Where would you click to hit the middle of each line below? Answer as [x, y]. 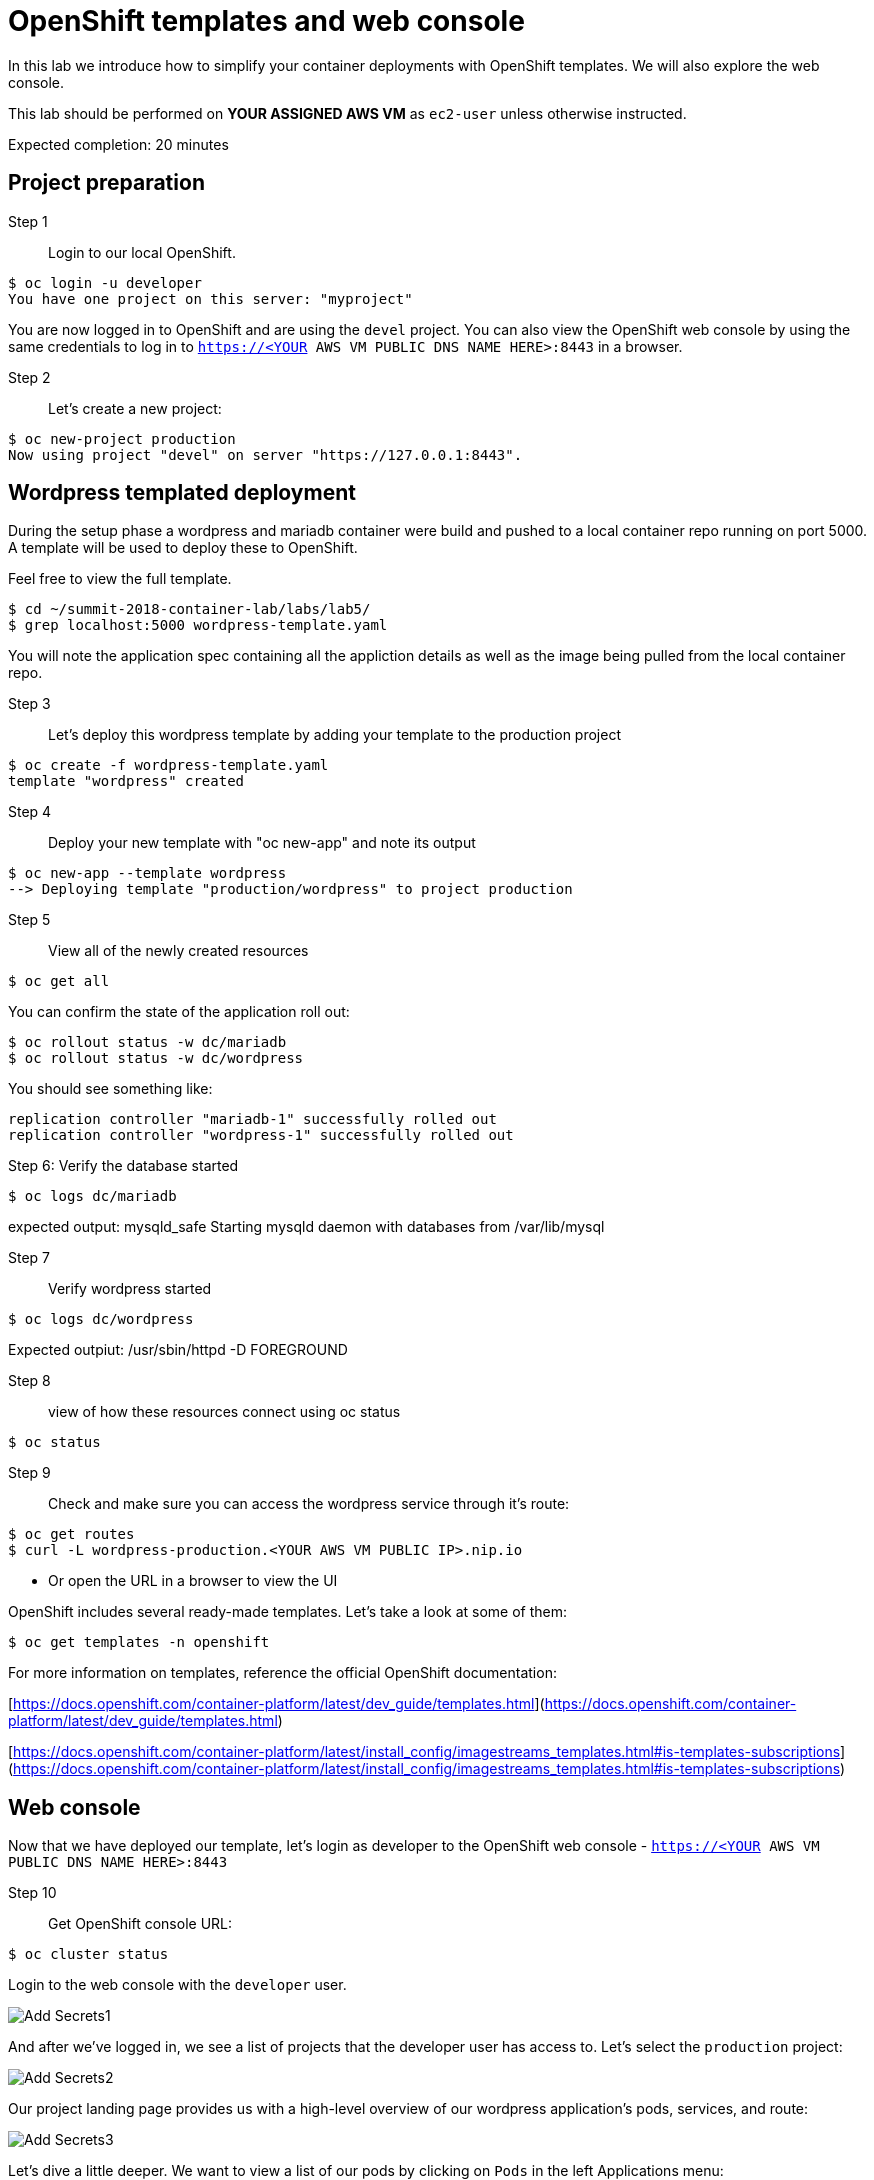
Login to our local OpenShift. [142, 252]
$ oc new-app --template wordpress [147, 873]
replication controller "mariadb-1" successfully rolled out [252, 1119]
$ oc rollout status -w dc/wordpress [156, 1058]
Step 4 [30, 812]
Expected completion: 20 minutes [118, 144]
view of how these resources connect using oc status [224, 1412]
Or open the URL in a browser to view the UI [193, 1581]
